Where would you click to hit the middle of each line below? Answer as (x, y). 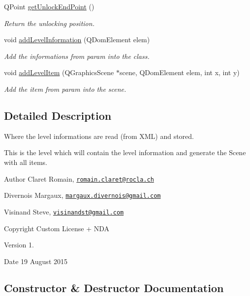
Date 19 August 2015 (36, 261)
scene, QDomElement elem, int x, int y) (179, 72)
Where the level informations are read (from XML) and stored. (99, 136)
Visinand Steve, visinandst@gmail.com (64, 211)
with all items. (26, 162)
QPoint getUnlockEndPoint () (49, 6)
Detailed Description (58, 115)
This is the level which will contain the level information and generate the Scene (125, 152)
